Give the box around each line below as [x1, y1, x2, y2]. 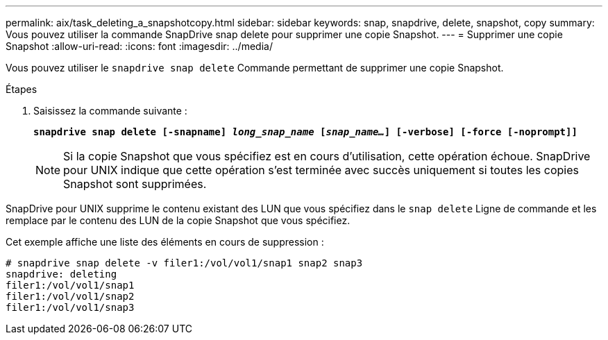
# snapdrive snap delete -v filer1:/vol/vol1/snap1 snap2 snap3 [6, 257, 363, 269]
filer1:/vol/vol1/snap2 [6, 291, 135, 302]
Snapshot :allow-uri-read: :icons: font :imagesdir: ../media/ [6, 40, 273, 52]
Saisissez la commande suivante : [33, 105, 187, 117]
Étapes [6, 83, 37, 95]
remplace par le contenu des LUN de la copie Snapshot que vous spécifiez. [6, 214, 351, 226]
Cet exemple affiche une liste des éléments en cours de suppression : [6, 236, 324, 248]
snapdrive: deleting [6, 269, 117, 280]
